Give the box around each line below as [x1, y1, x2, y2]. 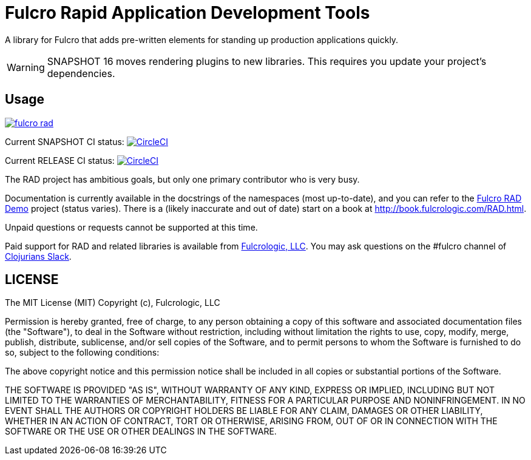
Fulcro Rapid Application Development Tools [5, 2, 370, 23]
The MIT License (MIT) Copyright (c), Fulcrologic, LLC [5, 297, 220, 308]
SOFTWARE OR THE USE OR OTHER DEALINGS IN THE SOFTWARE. [5, 426, 277, 437]
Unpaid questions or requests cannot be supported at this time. [5, 222, 258, 232]
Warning [7, 61, 45, 73]
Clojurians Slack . [5, 251, 72, 262]
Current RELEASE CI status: [5, 155, 115, 166]
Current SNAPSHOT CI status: [5, 136, 124, 147]
